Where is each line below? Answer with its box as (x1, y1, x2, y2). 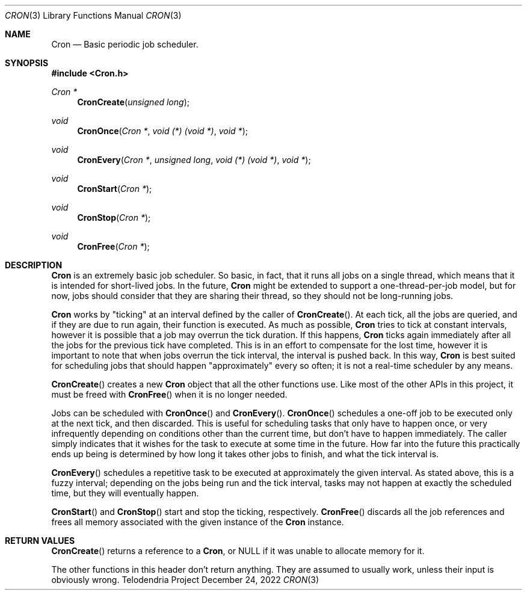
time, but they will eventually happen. (51, 488, 199, 498)
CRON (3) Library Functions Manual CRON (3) (5, 10, 182, 20)
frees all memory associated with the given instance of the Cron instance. (51, 517, 344, 527)
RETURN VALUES (5, 535, 75, 546)
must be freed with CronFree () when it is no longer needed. (51, 389, 288, 399)
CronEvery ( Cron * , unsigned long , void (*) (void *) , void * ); (77, 155, 311, 165)
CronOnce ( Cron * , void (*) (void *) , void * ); (77, 126, 248, 136)
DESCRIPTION (5, 260, 63, 270)
